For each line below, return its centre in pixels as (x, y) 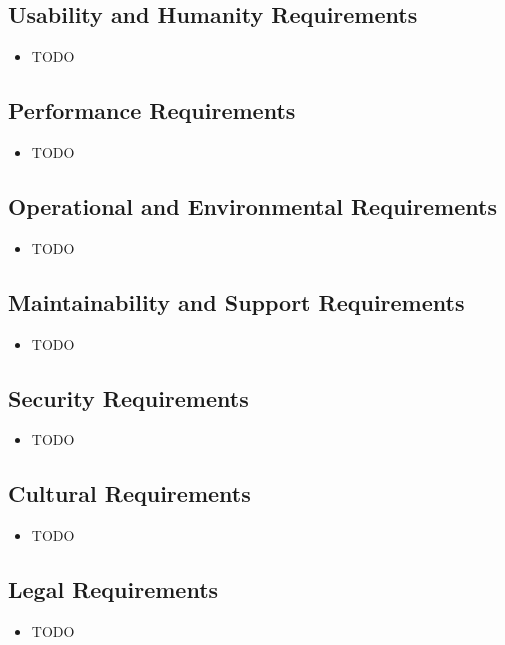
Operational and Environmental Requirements (252, 205)
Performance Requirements (152, 110)
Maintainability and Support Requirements (236, 301)
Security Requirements (128, 397)
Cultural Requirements (129, 493)
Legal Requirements (113, 589)
